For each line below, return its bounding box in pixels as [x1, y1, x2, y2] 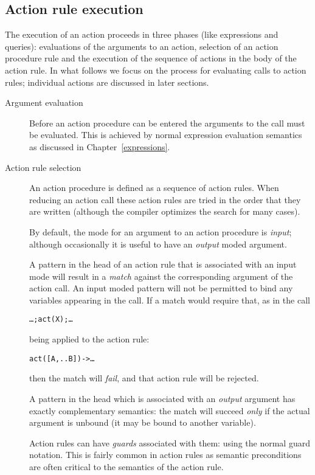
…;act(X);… [29, 315, 73, 324]
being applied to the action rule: [29, 333, 150, 345]
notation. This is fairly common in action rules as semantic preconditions [29, 448, 302, 461]
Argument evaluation [5, 96, 83, 109]
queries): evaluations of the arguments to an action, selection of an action [5, 40, 279, 52]
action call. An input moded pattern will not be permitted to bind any [29, 282, 293, 294]
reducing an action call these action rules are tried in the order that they [29, 193, 301, 206]
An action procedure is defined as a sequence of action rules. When [29, 181, 279, 194]
